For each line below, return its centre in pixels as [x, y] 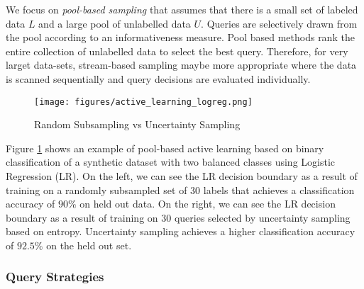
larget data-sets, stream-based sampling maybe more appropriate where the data [181, 65]
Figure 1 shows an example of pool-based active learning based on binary [165, 148]
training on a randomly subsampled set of [96, 189]
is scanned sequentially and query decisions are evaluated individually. [158, 78]
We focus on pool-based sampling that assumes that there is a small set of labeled [182, 9]
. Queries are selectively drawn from [279, 23]
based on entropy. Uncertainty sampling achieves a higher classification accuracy [181, 231]
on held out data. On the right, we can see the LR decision [208, 204]
